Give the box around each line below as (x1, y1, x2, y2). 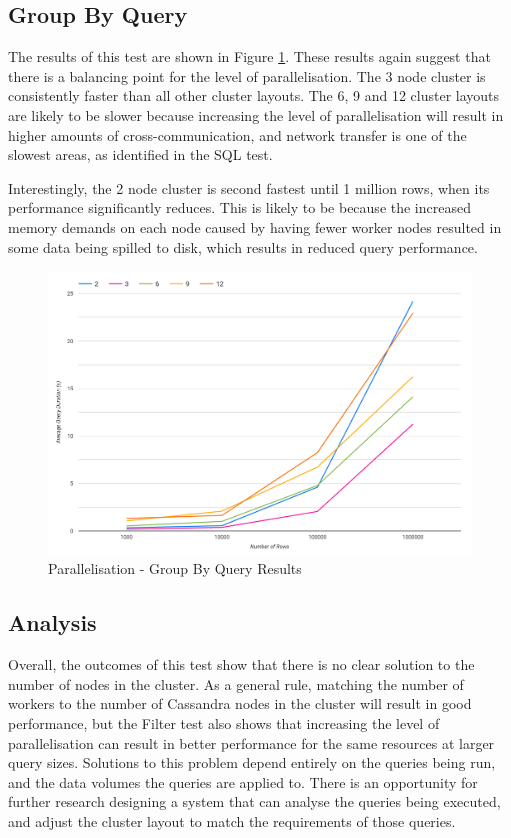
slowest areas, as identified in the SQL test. (8, 144, 273, 165)
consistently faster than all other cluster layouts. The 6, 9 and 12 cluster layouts (8, 85, 500, 106)
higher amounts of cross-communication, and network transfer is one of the (8, 124, 467, 145)
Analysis (8, 607, 97, 638)
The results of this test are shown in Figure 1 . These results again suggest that (8, 46, 491, 67)
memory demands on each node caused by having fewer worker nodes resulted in (8, 216, 502, 237)
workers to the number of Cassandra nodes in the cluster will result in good (8, 693, 472, 714)
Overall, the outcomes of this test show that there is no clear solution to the (8, 654, 475, 675)
